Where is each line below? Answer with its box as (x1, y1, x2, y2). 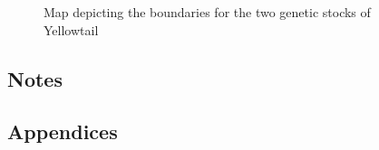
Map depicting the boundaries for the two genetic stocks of (44, 3, 371, 21)
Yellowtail (44, 20, 99, 39)
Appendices (7, 117, 118, 145)
